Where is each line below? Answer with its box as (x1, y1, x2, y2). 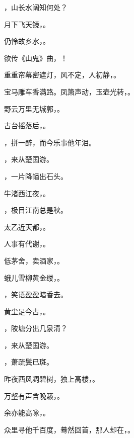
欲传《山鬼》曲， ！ (4, 52, 68, 63)
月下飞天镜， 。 (4, 19, 50, 29)
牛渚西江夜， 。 (4, 188, 50, 198)
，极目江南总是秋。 (4, 205, 68, 215)
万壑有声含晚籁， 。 (4, 390, 64, 401)
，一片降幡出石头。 (4, 170, 68, 181)
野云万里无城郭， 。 (4, 103, 64, 114)
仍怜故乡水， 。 (4, 36, 50, 46)
